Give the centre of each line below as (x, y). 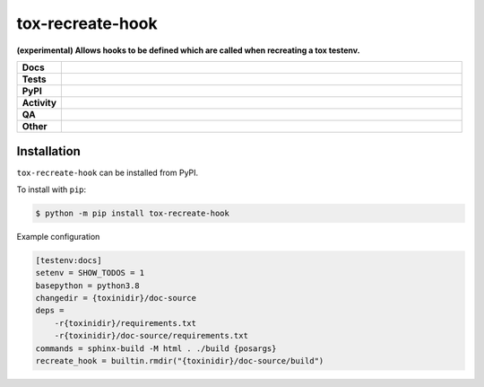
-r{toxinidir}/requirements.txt (125, 323)
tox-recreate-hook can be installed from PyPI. (108, 173)
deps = (50, 311)
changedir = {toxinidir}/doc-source (116, 298)
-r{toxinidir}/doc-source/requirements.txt (151, 336)
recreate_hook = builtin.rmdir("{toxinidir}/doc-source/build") (180, 361)
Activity (39, 102)
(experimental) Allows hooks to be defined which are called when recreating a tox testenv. (188, 50)
